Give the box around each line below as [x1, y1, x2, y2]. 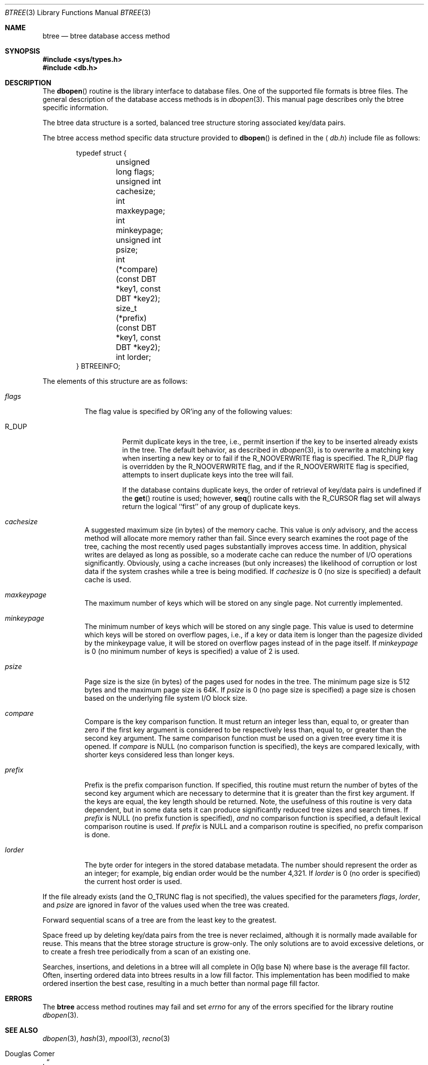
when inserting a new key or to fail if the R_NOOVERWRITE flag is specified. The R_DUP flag [122, 454, 418, 462]
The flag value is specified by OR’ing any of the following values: [84, 407, 292, 415]
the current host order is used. [84, 877, 182, 886]
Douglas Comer [5, 1049, 55, 1058]
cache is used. [84, 575, 131, 584]
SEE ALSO [5, 1026, 38, 1034]
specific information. [42, 103, 109, 112]
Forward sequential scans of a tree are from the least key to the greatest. [42, 916, 277, 924]
